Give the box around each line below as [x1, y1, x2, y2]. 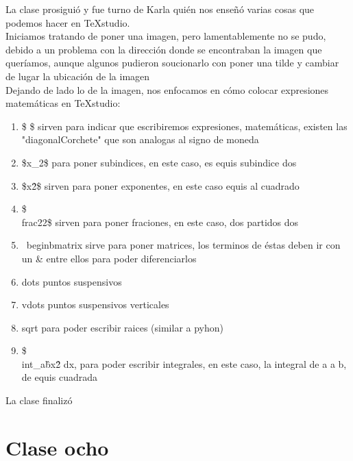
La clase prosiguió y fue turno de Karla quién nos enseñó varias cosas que [5, 2, 315, 16]
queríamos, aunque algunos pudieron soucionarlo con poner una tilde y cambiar [5, 55, 339, 70]
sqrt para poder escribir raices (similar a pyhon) [21, 320, 224, 334]
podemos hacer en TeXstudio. [5, 15, 130, 29]
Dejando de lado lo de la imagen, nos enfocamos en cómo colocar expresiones [5, 82, 329, 97]
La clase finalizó [5, 393, 73, 408]
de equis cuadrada [21, 370, 97, 384]
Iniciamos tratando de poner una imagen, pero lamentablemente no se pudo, [5, 29, 326, 43]
